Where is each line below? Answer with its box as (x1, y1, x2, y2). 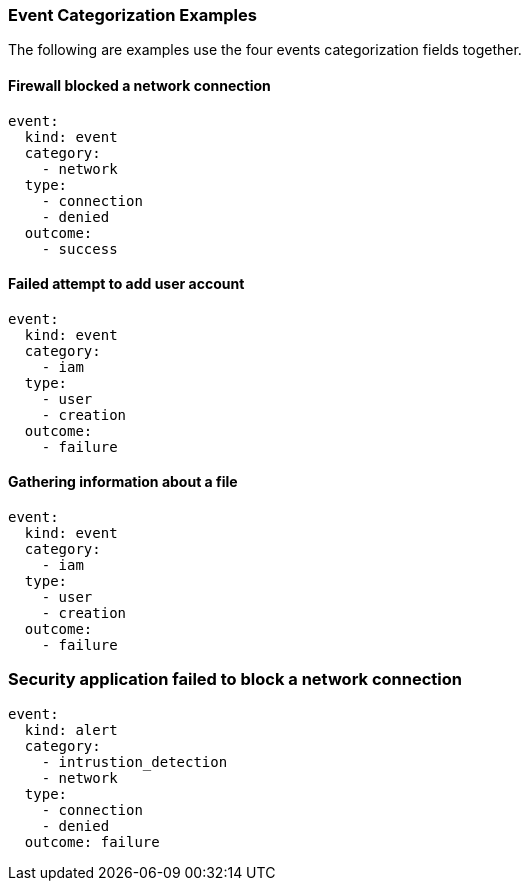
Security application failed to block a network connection (8, 669, 462, 690)
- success (41, 240, 118, 257)
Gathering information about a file (8, 473, 238, 491)
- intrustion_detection (41, 753, 228, 770)
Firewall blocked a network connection (8, 76, 271, 94)
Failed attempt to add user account (8, 275, 245, 293)
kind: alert (24, 721, 118, 738)
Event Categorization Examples (8, 5, 257, 25)
